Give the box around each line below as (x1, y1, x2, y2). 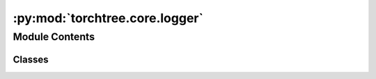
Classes (13, 53, 49, 65)
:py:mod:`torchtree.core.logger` (13, 10, 203, 26)
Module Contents (13, 30, 95, 43)
